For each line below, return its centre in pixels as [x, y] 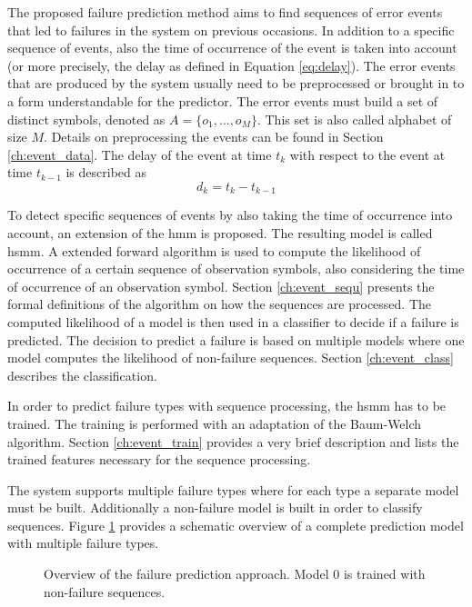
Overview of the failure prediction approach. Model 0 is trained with [235, 574]
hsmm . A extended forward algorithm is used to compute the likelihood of [214, 250]
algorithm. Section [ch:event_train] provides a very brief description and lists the [233, 441]
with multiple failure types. [83, 543]
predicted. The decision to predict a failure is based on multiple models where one [236, 339]
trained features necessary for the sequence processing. [159, 459]
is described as [106, 172]
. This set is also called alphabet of [354, 119]
